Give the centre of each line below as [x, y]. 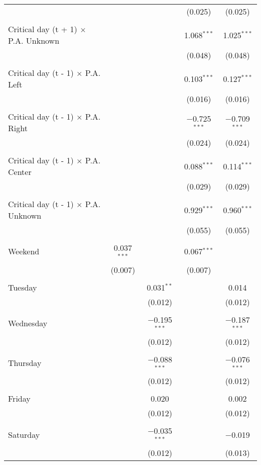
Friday [19, 399]
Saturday [24, 434]
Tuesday [23, 287]
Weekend [24, 251]
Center [20, 172]
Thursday [25, 362]
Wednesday [28, 323]
